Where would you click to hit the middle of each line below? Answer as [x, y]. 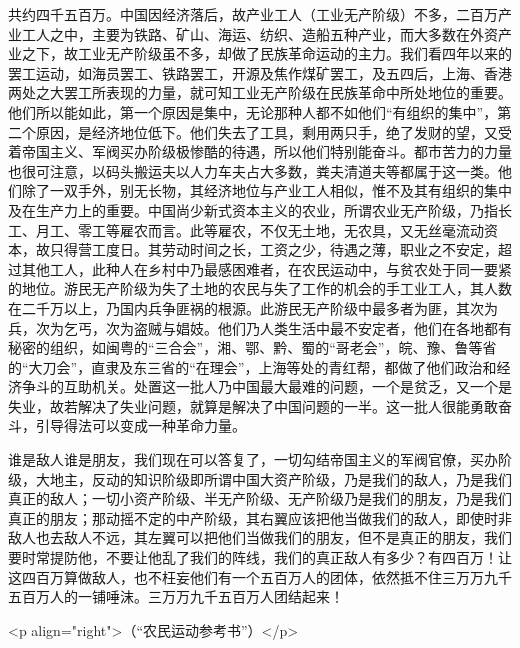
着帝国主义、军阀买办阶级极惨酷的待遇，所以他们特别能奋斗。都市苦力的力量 [260, 151]
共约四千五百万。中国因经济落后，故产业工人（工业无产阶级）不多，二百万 [253, 14]
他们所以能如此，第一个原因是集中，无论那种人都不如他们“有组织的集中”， [253, 111]
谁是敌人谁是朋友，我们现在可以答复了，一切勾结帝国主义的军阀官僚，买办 [253, 459]
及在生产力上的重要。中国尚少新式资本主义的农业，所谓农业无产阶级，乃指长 [260, 209]
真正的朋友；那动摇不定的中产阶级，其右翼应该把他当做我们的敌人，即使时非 [260, 517]
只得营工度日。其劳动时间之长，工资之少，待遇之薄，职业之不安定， [273, 249]
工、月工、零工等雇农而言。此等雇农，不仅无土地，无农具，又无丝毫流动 [246, 229]
